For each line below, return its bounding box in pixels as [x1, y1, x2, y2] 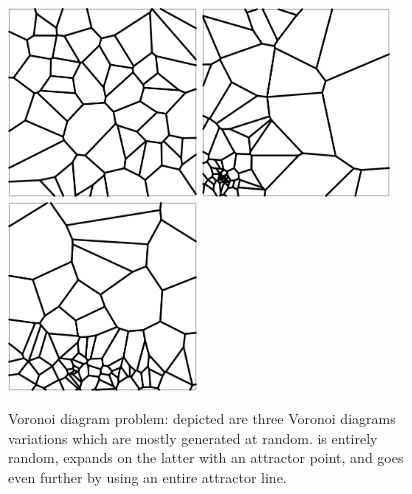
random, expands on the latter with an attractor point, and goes [8, 447, 404, 468]
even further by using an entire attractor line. [8, 466, 287, 487]
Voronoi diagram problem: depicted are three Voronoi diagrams [8, 408, 396, 429]
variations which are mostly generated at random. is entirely [8, 427, 378, 448]
